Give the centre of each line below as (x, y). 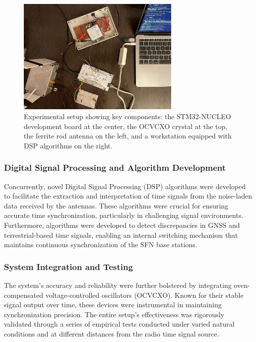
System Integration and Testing (68, 266)
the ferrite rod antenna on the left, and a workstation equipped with (128, 136)
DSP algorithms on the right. (68, 145)
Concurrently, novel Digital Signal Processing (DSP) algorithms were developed (125, 186)
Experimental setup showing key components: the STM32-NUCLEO (128, 116)
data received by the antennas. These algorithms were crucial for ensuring (116, 205)
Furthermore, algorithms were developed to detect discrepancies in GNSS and (122, 225)
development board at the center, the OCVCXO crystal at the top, (126, 126)
